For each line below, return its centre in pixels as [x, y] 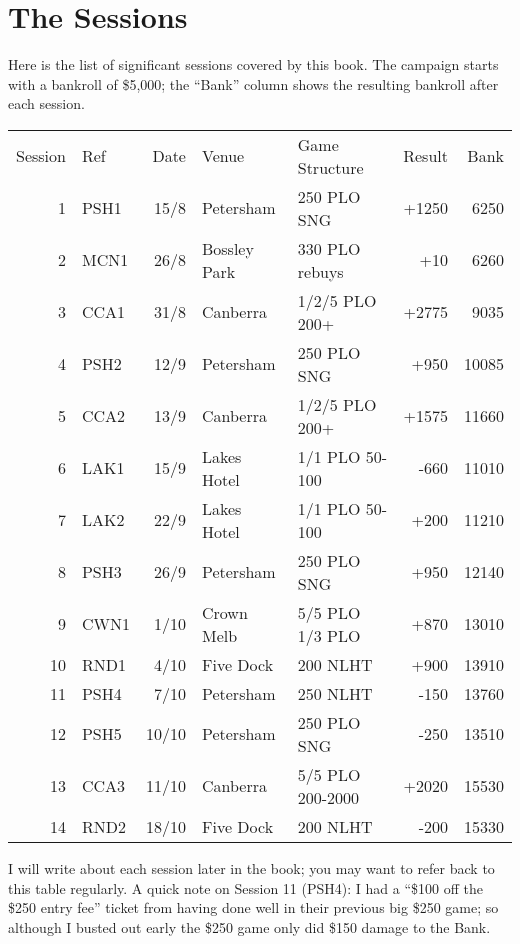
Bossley [227, 248]
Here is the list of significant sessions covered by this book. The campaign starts [253, 64]
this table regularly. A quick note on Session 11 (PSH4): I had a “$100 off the [245, 887]
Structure [330, 167]
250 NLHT [335, 693]
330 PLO [329, 248]
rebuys [320, 271]
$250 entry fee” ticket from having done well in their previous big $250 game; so [253, 907]
